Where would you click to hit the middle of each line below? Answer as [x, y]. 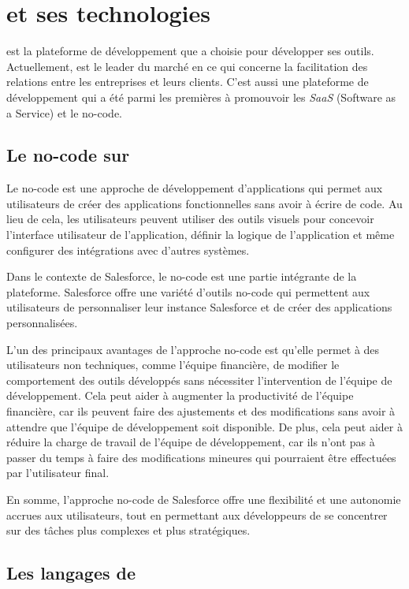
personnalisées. [42, 323]
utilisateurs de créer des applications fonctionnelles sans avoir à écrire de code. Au [204, 203]
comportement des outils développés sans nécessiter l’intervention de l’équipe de [199, 380]
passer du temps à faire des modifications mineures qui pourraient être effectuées [201, 457]
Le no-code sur [68, 155]
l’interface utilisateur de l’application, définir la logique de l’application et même [201, 235]
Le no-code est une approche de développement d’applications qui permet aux [195, 188]
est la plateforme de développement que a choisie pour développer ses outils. [190, 51]
